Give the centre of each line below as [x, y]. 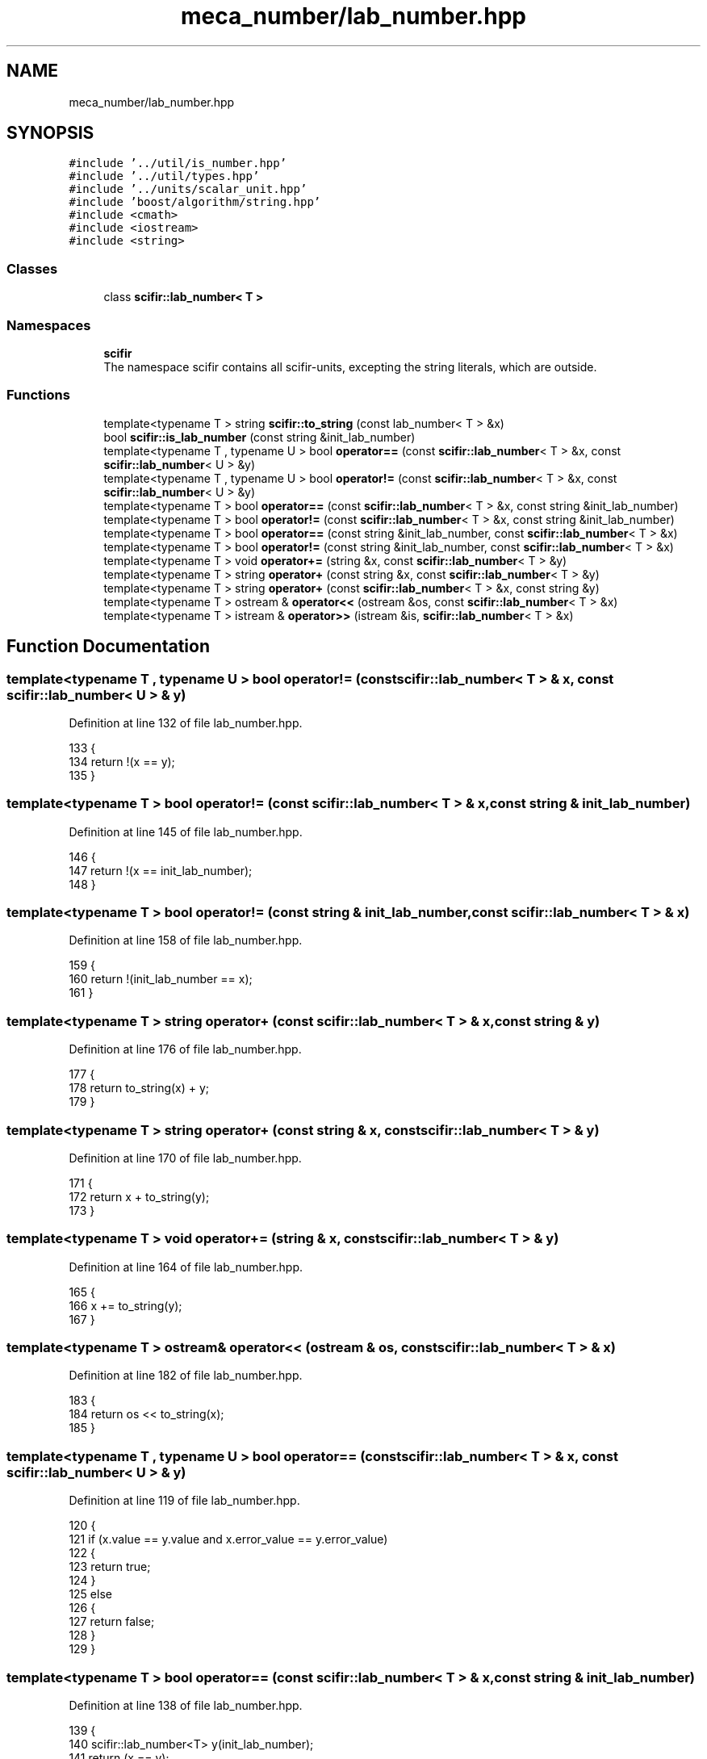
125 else [90, 1594]
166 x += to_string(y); [126, 1305]
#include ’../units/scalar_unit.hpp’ [188, 189]
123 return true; [110, 1567]
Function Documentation [108, 647]
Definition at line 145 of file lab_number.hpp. [186, 831]
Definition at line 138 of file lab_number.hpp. [186, 1705]
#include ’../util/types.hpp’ [164, 176]
